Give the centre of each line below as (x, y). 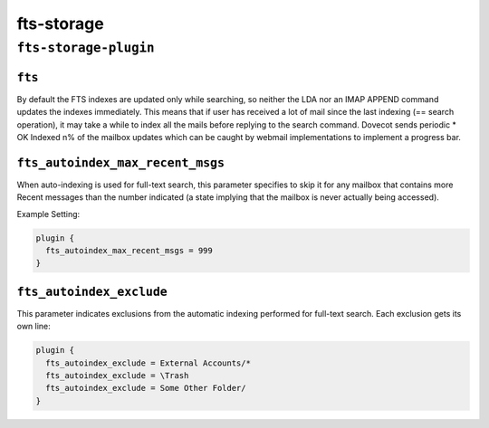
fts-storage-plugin (86, 48)
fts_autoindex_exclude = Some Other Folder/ (146, 388)
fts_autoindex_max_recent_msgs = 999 (129, 250)
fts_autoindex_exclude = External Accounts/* (148, 363)
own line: (34, 327)
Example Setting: (48, 214)
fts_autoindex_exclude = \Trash (117, 376)
